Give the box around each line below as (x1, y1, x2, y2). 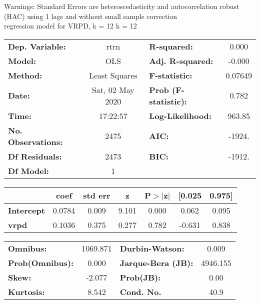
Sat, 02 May (91, 83, 134, 95)
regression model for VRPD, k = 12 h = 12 (4, 20, 137, 31)
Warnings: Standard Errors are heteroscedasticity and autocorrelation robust (4, 1, 239, 11)
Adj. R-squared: (149, 54, 213, 66)
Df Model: (8, 164, 49, 176)
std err (83, 189, 110, 201)
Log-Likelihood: (149, 109, 211, 121)
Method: (8, 69, 42, 81)
